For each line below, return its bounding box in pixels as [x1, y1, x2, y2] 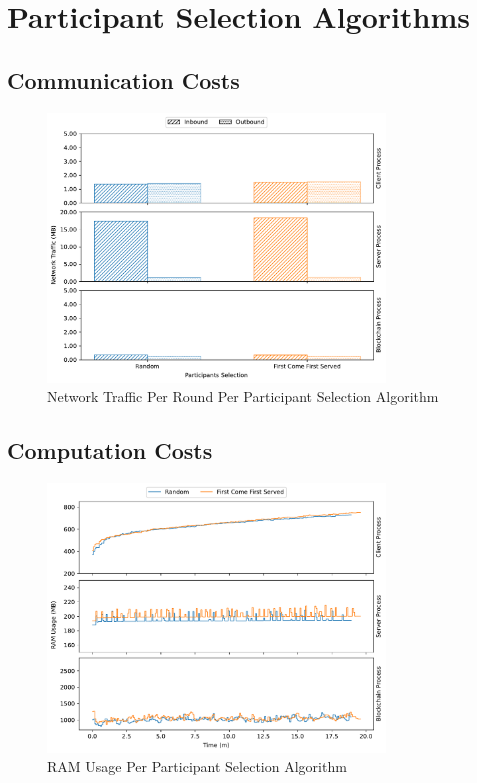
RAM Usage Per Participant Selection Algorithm [47, 756, 347, 777]
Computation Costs [7, 435, 213, 466]
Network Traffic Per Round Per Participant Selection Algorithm [47, 386, 439, 407]
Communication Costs [7, 64, 240, 95]
